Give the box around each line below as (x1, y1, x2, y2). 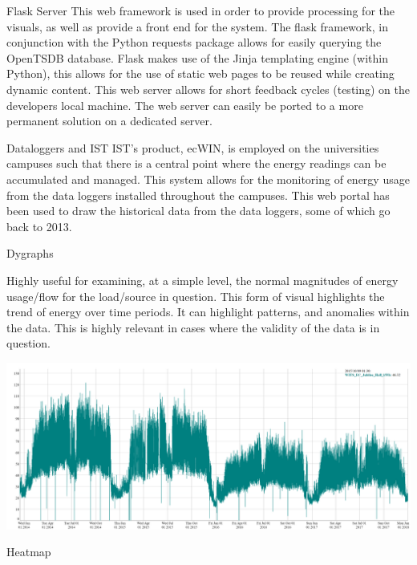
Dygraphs (6, 245, 54, 262)
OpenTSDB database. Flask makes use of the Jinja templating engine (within (6, 49, 388, 66)
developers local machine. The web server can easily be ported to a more (6, 96, 363, 113)
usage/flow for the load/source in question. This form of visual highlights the (6, 287, 385, 304)
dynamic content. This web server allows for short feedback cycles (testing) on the (6, 80, 411, 97)
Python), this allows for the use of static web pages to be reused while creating (6, 65, 395, 82)
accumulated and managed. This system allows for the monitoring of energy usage (6, 170, 410, 187)
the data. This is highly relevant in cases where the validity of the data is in (6, 319, 380, 335)
